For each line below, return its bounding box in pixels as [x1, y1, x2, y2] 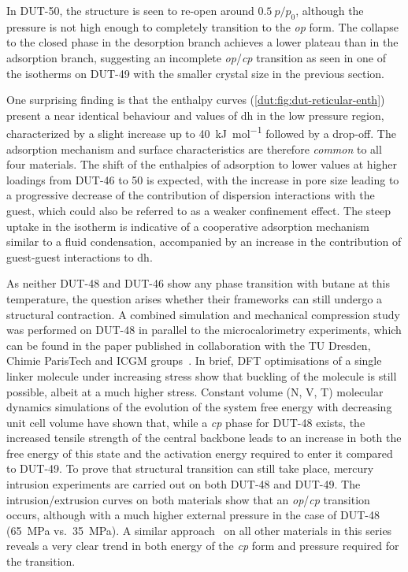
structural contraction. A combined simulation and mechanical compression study [6, 306, 400, 322]
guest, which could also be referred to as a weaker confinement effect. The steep [6, 202, 391, 218]
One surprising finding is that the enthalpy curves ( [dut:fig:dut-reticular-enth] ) [6, 91, 385, 108]
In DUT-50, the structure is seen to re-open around [6, 2, 254, 18]
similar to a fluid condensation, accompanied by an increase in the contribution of [6, 233, 402, 250]
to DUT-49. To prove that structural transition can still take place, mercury [6, 460, 374, 477]
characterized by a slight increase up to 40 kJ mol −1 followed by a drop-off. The [6, 123, 396, 142]
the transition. [6, 553, 76, 570]
